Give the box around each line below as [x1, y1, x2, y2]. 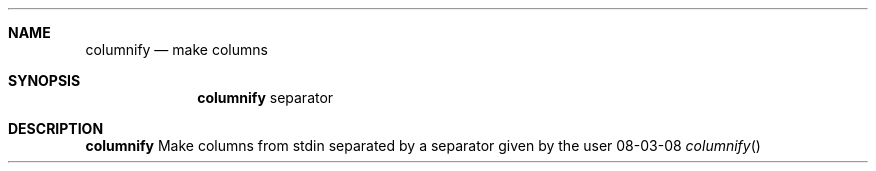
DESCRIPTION [8, 120, 104, 137]
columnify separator [197, 89, 334, 106]
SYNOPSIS [8, 72, 81, 89]
